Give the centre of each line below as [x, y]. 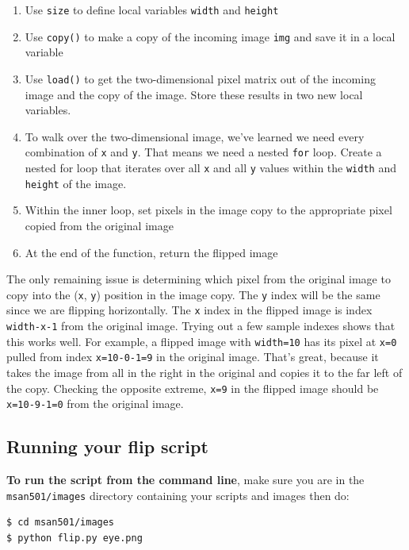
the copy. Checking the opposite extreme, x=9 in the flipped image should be [193, 388]
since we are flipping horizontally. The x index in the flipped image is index [189, 310]
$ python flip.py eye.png [75, 538]
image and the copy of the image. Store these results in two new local [194, 94]
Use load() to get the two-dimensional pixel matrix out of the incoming [200, 78]
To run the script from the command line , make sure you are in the [185, 480]
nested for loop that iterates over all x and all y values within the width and [210, 167]
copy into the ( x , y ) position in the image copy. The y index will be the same [193, 294]
